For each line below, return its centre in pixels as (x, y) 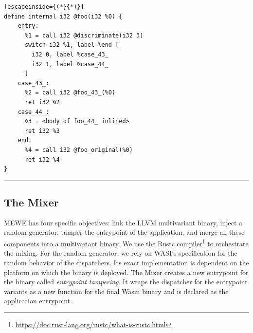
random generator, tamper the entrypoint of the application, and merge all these (124, 232)
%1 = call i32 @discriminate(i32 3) (84, 35)
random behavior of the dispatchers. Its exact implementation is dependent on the (126, 262)
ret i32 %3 (42, 131)
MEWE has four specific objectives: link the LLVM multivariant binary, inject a (123, 222)
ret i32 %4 (42, 159)
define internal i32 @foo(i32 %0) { (63, 16)
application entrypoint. (38, 301)
